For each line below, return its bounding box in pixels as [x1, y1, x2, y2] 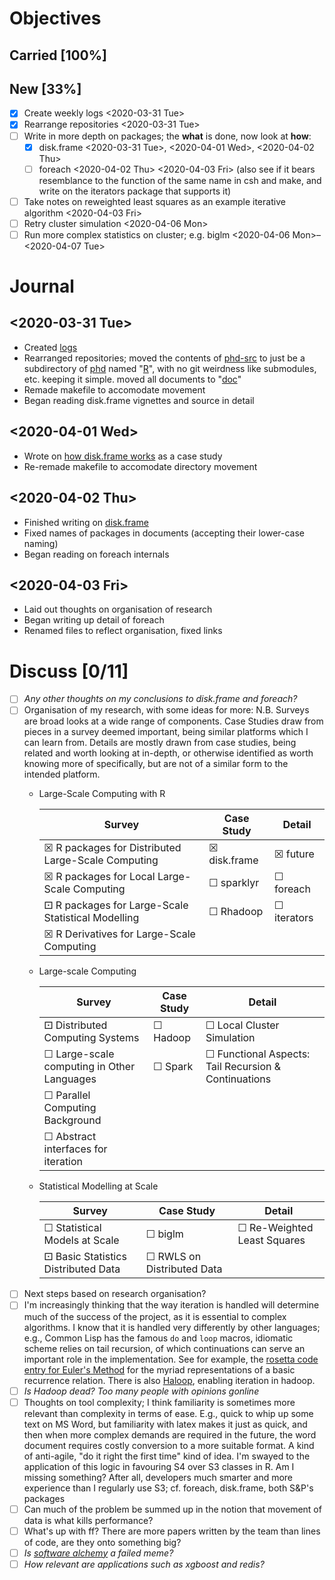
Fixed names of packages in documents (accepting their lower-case [23, 527, 306, 539]
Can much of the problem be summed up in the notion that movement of [23, 1503, 322, 1515]
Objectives [9, 7, 102, 30]
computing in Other [43, 1060, 136, 1074]
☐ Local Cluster [205, 1018, 280, 1032]
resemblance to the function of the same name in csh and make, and [38, 174, 322, 186]
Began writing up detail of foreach [23, 614, 165, 626]
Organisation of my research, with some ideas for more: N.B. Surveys [23, 704, 310, 716]
